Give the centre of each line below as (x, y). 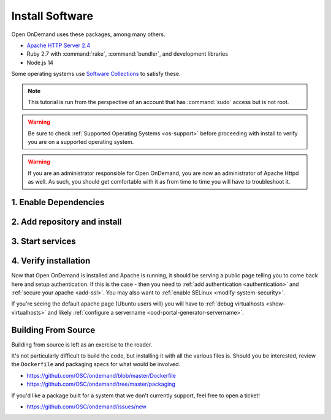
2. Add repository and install (67, 222)
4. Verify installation (51, 261)
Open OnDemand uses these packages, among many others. (88, 34)
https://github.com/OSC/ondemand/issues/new (86, 407)
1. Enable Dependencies (58, 202)
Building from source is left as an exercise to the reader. (82, 344)
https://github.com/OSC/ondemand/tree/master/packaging (101, 384)
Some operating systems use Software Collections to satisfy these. (96, 74)
